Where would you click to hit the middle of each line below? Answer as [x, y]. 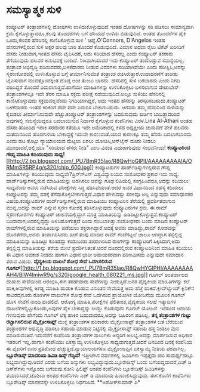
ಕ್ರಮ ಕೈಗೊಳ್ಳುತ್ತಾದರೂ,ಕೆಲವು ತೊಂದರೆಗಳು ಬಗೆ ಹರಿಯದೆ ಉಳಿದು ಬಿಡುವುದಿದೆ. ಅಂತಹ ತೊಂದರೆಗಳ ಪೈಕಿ [96, 33]
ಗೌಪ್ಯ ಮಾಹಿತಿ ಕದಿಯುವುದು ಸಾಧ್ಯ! [36, 154]
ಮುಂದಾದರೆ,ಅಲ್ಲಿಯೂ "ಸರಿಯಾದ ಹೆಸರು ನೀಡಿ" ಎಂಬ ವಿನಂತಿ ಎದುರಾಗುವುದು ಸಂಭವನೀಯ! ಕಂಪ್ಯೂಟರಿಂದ [98, 147]
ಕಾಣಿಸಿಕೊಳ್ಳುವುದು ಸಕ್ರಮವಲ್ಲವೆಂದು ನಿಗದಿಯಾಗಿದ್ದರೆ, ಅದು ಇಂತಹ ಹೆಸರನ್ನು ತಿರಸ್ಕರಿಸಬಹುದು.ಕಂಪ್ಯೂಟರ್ [96, 100]
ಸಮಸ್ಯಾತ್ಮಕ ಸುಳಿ [34, 10]
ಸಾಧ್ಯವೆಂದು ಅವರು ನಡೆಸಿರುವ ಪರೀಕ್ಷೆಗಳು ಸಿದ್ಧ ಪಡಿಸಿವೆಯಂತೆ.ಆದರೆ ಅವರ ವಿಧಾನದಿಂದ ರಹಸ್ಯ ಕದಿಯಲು [95, 187]
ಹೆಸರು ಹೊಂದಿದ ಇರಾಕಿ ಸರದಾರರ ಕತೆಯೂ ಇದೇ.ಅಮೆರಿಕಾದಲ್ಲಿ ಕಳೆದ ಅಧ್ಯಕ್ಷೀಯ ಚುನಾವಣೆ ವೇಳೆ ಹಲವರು [98, 127]
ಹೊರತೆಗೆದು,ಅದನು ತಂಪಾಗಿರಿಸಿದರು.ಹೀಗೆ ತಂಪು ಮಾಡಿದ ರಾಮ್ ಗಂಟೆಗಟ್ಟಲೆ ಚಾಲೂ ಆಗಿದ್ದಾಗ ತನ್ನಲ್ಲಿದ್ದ [94, 234]
